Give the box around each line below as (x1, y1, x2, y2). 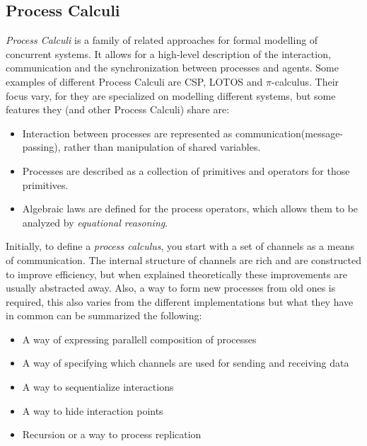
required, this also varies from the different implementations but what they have (6, 294, 354, 309)
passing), (22, 139, 61, 154)
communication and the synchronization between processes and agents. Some (6, 60, 339, 75)
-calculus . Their (272, 74, 339, 88)
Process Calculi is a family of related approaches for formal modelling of (6, 33, 318, 47)
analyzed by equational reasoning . (22, 215, 168, 229)
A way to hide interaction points (22, 403, 163, 418)
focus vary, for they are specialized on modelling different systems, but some (6, 88, 336, 103)
